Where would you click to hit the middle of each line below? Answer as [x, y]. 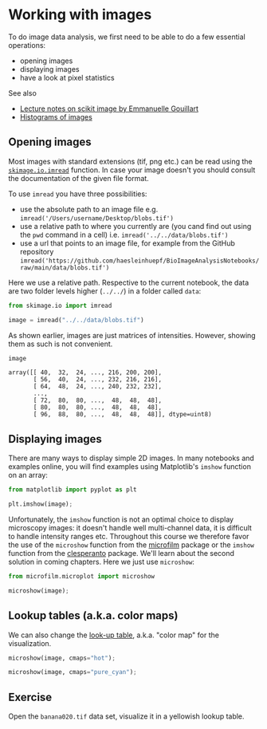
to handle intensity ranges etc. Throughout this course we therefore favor [129, 536]
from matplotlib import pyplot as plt [73, 490]
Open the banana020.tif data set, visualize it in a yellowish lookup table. [126, 716]
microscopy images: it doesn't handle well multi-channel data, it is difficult [130, 527]
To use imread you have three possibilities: [78, 194]
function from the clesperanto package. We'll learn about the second [122, 553]
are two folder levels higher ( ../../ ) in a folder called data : [105, 291]
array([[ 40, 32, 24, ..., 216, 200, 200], [85, 372]
